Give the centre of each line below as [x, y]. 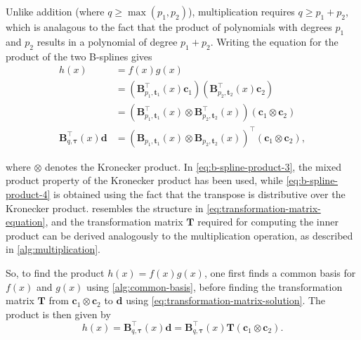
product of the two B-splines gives [79, 56]
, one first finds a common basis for [280, 272]
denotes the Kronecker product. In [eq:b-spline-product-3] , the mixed [193, 166]
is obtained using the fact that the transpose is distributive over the [199, 194]
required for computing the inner [268, 222]
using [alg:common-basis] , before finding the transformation [215, 286]
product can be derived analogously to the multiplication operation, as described [179, 235]
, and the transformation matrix [114, 222]
